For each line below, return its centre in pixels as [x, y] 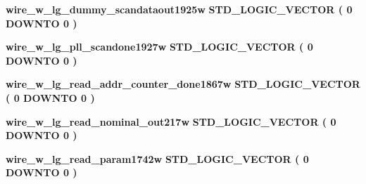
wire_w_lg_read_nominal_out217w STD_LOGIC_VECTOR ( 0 [171, 121]
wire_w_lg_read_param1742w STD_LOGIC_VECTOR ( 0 [157, 158]
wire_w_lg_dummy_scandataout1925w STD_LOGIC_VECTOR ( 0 [179, 9]
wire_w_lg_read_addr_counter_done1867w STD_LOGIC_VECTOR [183, 84]
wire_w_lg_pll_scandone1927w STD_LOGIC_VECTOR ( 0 [159, 47]
